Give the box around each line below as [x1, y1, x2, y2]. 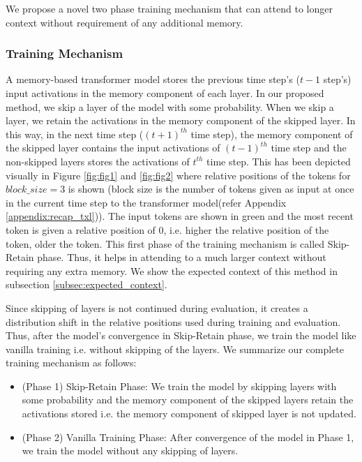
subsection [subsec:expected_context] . [6, 277, 167, 292]
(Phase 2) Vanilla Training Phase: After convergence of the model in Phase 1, [22, 429, 354, 444]
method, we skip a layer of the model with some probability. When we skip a [6, 99, 334, 114]
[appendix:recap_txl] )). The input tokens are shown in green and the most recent [6, 209, 354, 223]
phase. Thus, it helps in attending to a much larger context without [37, 250, 326, 264]
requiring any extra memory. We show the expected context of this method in [6, 263, 338, 278]
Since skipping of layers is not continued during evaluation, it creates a [6, 300, 308, 315]
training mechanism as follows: [6, 355, 137, 370]
